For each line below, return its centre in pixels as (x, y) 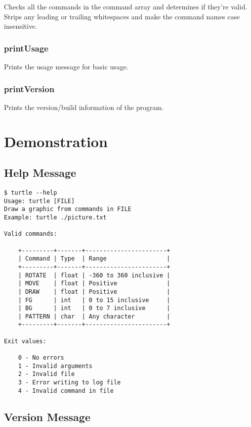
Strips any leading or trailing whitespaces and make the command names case (122, 16)
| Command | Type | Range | (94, 259)
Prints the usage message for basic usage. (66, 66)
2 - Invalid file (46, 374)
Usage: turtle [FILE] (40, 201)
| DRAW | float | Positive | (94, 292)
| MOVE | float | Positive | (94, 284)
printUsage (26, 48)
